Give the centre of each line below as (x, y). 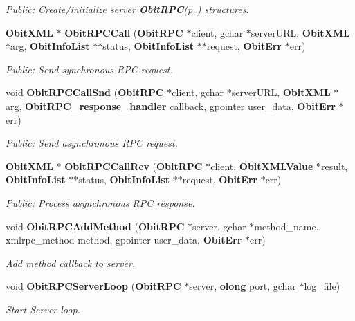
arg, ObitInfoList (50, 46)
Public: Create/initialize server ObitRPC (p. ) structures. (127, 9)
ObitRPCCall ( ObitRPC (124, 32)
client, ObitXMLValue (262, 166)
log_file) (322, 286)
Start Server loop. (43, 309)
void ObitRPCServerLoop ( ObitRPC (93, 286)
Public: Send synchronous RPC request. (89, 69)
